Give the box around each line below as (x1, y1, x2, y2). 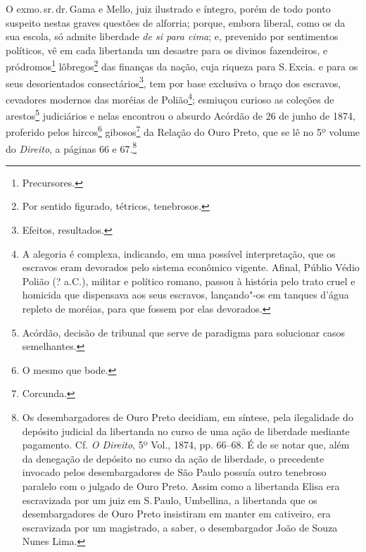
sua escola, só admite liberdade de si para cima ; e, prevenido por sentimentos (6, 29, 339, 44)
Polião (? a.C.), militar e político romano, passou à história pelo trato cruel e (22, 273, 355, 288)
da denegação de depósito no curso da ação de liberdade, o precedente (22, 451, 324, 465)
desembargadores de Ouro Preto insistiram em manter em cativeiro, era (22, 506, 331, 521)
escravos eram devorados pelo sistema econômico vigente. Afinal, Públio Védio (22, 260, 360, 275)
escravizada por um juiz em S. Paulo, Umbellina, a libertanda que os (22, 492, 317, 507)
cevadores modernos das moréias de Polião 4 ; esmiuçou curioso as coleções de (6, 89, 334, 106)
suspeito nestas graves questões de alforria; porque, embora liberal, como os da (6, 15, 346, 30)
